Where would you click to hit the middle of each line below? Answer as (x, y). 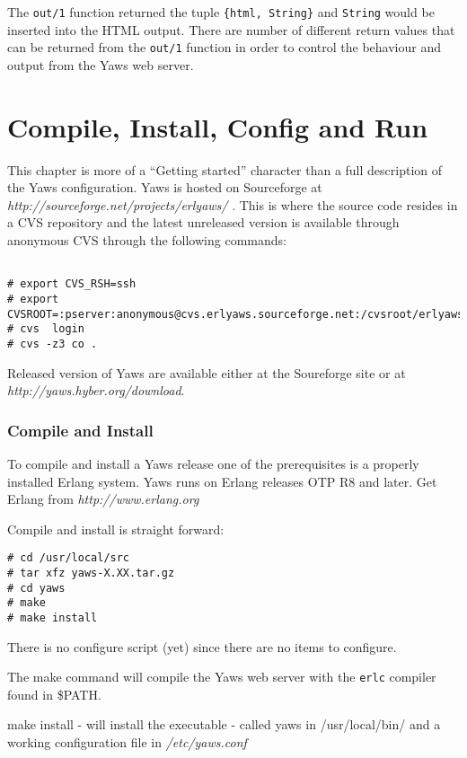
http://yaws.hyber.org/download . (96, 390)
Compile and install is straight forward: (116, 529)
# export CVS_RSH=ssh (72, 284)
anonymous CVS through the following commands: (147, 240)
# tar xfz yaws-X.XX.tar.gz (91, 573)
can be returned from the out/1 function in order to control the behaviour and (224, 47)
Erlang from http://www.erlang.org (103, 499)
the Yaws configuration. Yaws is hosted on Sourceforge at (165, 187)
